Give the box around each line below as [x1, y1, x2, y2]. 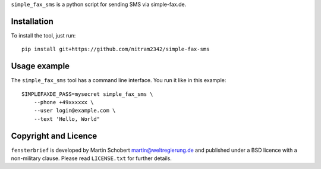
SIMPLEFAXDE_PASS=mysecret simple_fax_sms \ [21, 90, 154, 98]
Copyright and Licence [11, 131, 97, 141]
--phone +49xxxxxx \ [33, 99, 94, 105]
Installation [11, 16, 53, 26]
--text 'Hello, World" [33, 115, 100, 122]
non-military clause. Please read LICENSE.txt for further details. [11, 155, 172, 162]
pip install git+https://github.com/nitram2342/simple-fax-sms [21, 46, 210, 53]
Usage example [11, 61, 70, 71]
